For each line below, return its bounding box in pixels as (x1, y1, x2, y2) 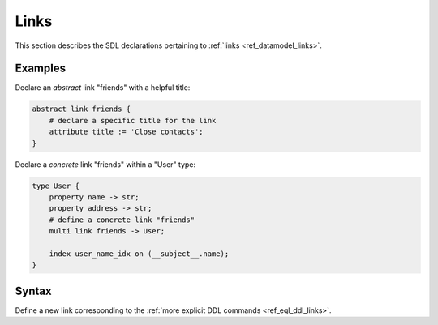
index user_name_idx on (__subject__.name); (49, 249, 230, 259)
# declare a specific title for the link (49, 116, 217, 125)
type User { (32, 181, 80, 190)
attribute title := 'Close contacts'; (49, 127, 204, 137)
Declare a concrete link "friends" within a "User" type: (15, 159, 196, 169)
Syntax (15, 284, 52, 297)
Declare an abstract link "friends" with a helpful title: (15, 83, 191, 92)
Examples (15, 62, 67, 75)
